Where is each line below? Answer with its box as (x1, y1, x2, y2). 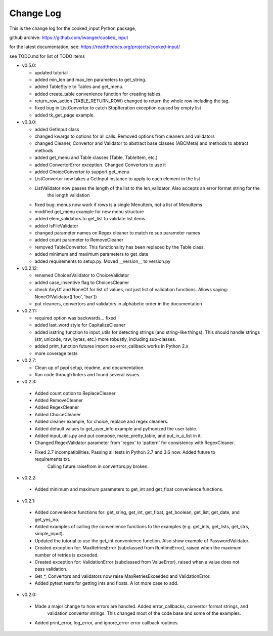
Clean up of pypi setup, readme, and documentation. (34, 365, 145, 371)
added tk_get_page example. (34, 112, 95, 118)
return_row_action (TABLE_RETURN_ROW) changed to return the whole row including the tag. (34, 98, 230, 104)
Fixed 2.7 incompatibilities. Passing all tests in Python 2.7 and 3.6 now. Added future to (34, 449, 216, 455)
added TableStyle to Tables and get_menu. (34, 84, 124, 90)
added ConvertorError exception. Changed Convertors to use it (34, 162, 166, 168)
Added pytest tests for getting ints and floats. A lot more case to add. (34, 580, 179, 586)
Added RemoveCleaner (34, 397, 83, 404)
